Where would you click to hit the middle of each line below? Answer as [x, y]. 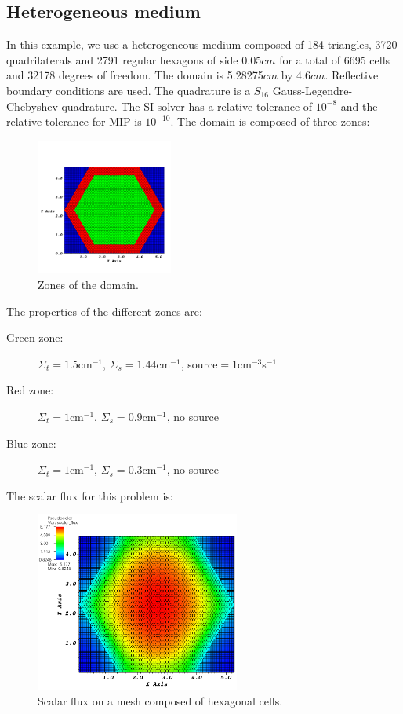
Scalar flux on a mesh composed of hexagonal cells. [160, 700]
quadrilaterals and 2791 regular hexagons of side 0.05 [134, 59]
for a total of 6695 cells [335, 59]
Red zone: [30, 390]
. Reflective [352, 75]
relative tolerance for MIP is [74, 121]
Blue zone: [31, 443]
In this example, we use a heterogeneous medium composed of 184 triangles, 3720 [202, 44]
